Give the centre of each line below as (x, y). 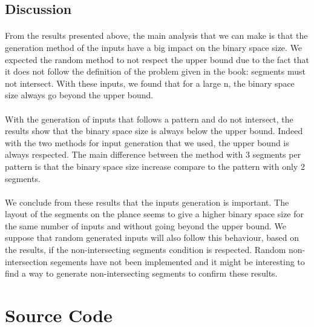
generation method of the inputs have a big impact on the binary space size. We (154, 47)
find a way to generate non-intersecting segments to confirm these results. (141, 273)
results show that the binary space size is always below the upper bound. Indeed (154, 131)
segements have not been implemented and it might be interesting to (178, 261)
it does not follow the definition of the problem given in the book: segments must (155, 71)
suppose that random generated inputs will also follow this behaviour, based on (152, 238)
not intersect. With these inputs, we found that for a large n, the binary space (150, 83)
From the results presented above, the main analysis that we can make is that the (156, 35)
